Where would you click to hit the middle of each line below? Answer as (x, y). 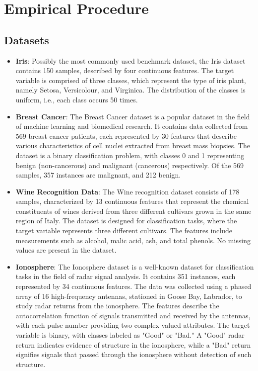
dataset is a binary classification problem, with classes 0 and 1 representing (130, 155)
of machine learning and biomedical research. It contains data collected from (132, 126)
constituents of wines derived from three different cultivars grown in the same (133, 211)
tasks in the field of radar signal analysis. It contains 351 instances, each (126, 276)
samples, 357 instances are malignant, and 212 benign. (98, 175)
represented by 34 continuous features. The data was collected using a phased (133, 286)
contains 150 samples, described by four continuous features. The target (125, 70)
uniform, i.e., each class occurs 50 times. (77, 99)
